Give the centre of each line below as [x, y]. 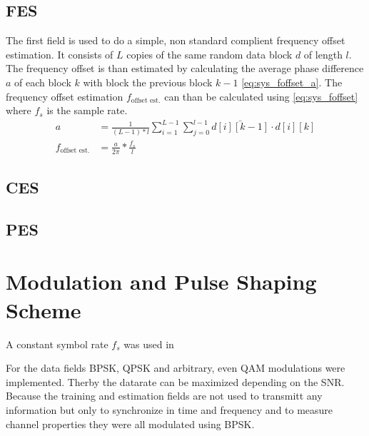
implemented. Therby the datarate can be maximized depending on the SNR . [175, 381]
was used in [149, 344]
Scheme [44, 309]
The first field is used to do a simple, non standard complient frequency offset [176, 40]
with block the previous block [148, 82]
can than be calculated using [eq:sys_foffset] [261, 96]
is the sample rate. [87, 110]
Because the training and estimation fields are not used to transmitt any [164, 396]
